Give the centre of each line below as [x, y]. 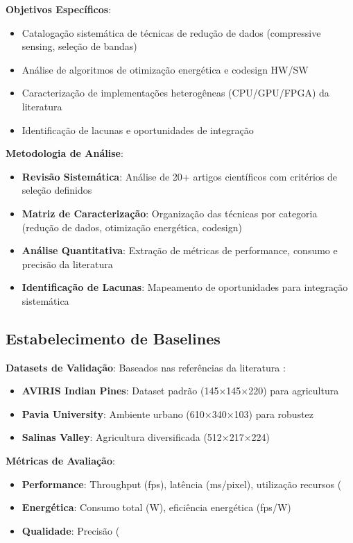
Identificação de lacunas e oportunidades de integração [138, 130]
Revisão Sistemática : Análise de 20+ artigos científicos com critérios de [179, 176]
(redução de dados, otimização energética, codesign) [132, 227]
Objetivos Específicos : [59, 9]
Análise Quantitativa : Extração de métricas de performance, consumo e [180, 250]
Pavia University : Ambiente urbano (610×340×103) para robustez [168, 413]
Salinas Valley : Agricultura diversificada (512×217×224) [146, 437]
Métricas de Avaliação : [60, 461]
